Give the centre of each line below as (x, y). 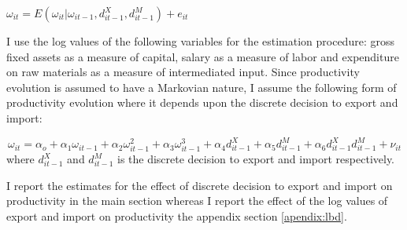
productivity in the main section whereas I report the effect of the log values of (197, 201)
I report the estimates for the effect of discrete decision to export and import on (200, 185)
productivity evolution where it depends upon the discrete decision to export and (202, 102)
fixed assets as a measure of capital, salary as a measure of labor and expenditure (203, 56)
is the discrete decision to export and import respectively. (256, 159)
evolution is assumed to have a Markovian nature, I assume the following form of (202, 87)
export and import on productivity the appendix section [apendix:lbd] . (177, 216)
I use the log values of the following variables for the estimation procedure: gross (200, 41)
